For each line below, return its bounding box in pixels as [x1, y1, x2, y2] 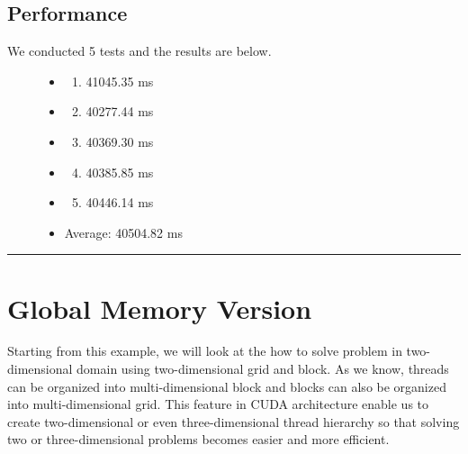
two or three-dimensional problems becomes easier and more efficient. [7, 430, 390, 449]
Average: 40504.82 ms [64, 222, 183, 241]
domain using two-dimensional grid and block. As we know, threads [76, 359, 449, 378]
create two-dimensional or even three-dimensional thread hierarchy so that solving [7, 412, 460, 431]
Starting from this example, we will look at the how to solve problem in [7, 341, 402, 360]
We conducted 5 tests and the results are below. [7, 41, 272, 60]
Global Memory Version [7, 289, 312, 326]
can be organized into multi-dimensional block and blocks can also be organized [7, 377, 446, 395]
